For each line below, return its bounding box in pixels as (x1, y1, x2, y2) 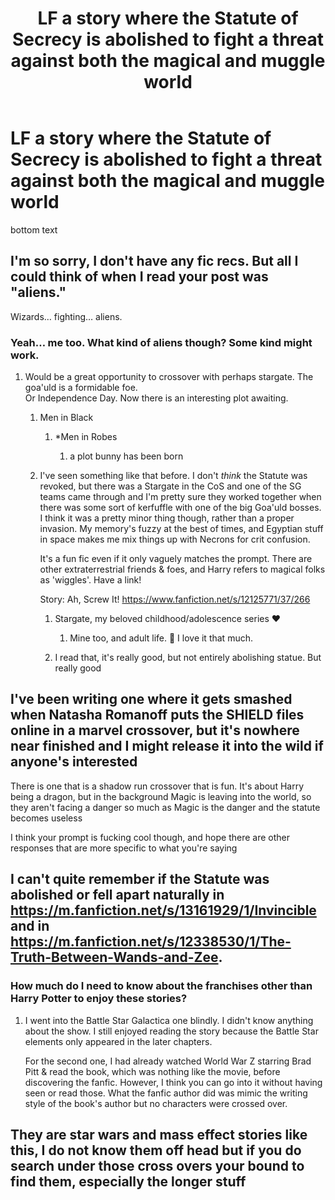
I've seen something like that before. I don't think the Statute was (39, 470, 308, 482)
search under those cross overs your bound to (10, 1157, 305, 1174)
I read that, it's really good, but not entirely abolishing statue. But (54, 652, 322, 664)
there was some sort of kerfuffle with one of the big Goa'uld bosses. (39, 502, 322, 514)
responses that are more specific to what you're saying (10, 842, 238, 854)
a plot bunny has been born (69, 450, 184, 462)
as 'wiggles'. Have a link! (39, 574, 142, 586)
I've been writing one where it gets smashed (10, 691, 293, 708)
